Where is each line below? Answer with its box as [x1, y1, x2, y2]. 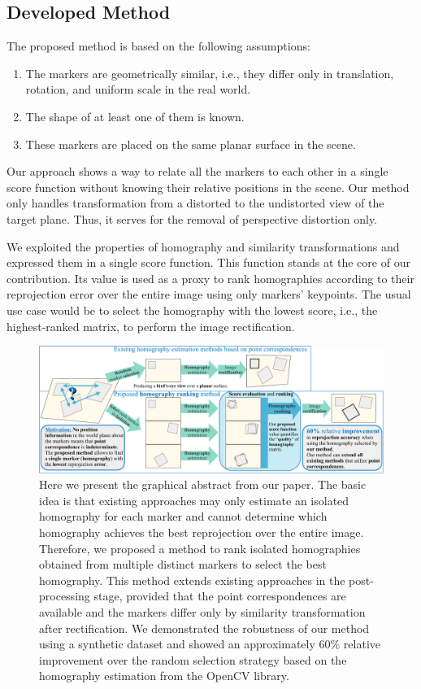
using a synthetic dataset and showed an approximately [39, 635, 315, 652]
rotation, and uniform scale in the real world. [25, 81, 251, 98]
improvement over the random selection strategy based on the [39, 651, 347, 668]
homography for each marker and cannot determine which [39, 508, 328, 525]
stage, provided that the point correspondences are [93, 587, 346, 604]
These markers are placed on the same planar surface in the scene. [25, 135, 356, 152]
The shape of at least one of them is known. [25, 107, 245, 124]
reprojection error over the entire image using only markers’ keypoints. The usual [7, 286, 411, 303]
